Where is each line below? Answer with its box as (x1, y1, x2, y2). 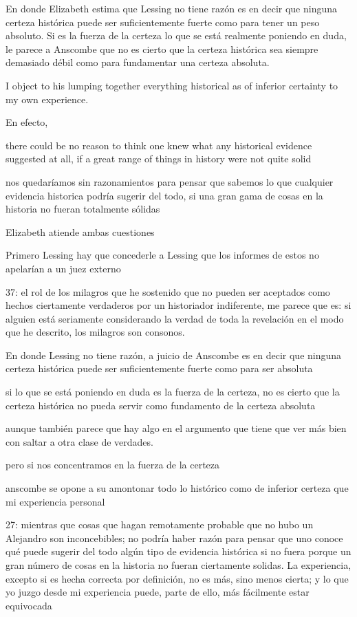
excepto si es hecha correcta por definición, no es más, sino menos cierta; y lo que (6, 571, 349, 585)
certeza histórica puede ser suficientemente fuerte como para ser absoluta (6, 361, 313, 376)
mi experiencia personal (6, 494, 105, 508)
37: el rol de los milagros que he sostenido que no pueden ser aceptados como (6, 284, 330, 299)
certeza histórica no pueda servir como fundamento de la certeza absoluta (6, 398, 316, 412)
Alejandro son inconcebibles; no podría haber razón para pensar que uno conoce (6, 530, 343, 545)
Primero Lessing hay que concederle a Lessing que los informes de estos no (6, 248, 319, 262)
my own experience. (6, 91, 89, 106)
